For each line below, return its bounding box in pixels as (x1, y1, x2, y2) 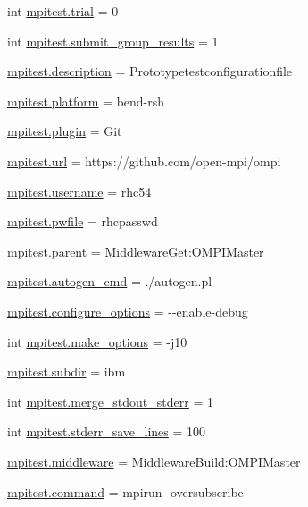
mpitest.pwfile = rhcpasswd (7, 212, 158, 231)
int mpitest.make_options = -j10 (7, 332, 187, 351)
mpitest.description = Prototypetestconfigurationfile (7, 62, 293, 80)
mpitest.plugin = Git (7, 122, 122, 140)
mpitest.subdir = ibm (7, 362, 126, 381)
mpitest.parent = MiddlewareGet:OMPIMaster (7, 241, 264, 260)
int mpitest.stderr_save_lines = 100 (7, 422, 206, 441)
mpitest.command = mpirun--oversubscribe (7, 482, 244, 501)
